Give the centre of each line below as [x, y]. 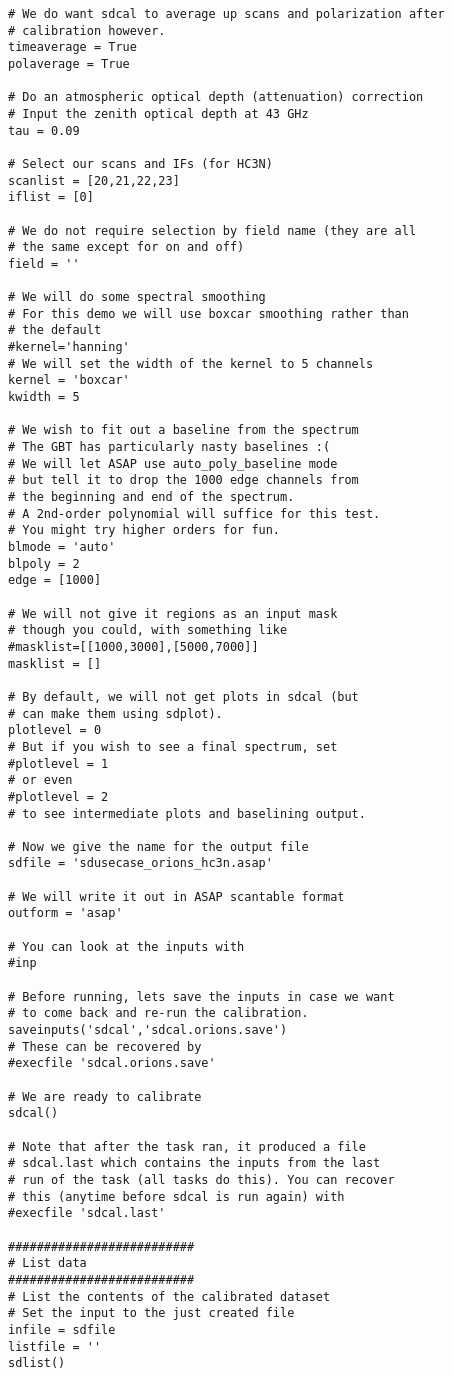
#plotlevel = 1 [58, 763]
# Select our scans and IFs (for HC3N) [140, 163]
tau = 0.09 [44, 130]
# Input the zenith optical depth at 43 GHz [158, 113]
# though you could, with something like [148, 630]
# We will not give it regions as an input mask [173, 613]
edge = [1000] [55, 580]
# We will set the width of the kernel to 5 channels [191, 363]
